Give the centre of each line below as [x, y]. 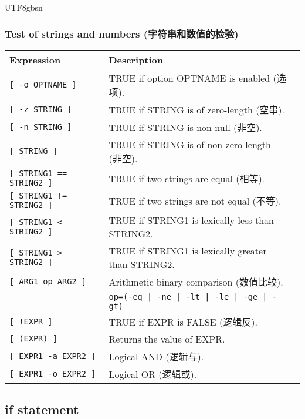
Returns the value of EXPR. [167, 338]
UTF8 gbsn [24, 7]
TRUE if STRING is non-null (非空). [185, 127]
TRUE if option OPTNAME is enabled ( [193, 78]
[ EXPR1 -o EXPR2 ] [53, 373]
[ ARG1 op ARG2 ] [48, 281]
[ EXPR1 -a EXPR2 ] [53, 356]
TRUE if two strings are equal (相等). [187, 178]
